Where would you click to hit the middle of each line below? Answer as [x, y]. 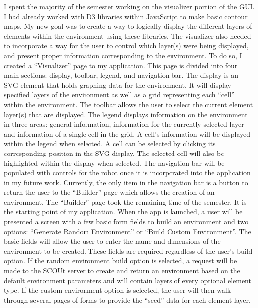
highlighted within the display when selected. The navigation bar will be [114, 163]
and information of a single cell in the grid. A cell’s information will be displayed [127, 133]
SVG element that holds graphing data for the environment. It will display [118, 84]
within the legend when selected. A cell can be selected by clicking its [110, 143]
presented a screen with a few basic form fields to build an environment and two [126, 222]
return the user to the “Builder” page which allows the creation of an [109, 192]
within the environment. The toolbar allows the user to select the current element [129, 104]
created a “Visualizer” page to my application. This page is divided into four [121, 65]
